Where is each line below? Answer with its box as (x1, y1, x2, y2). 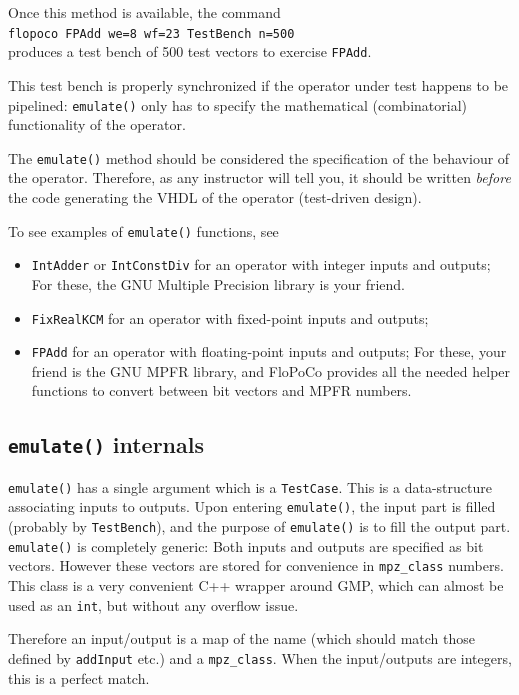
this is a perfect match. (8, 667, 150, 688)
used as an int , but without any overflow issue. (8, 594, 299, 615)
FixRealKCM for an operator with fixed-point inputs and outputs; (31, 307, 429, 328)
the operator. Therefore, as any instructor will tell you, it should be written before (8, 167, 511, 188)
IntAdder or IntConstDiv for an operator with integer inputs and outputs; (31, 254, 491, 275)
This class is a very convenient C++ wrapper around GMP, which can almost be (8, 575, 504, 596)
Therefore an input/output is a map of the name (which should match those (8, 628, 475, 649)
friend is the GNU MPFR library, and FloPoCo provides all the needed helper (31, 360, 511, 381)
